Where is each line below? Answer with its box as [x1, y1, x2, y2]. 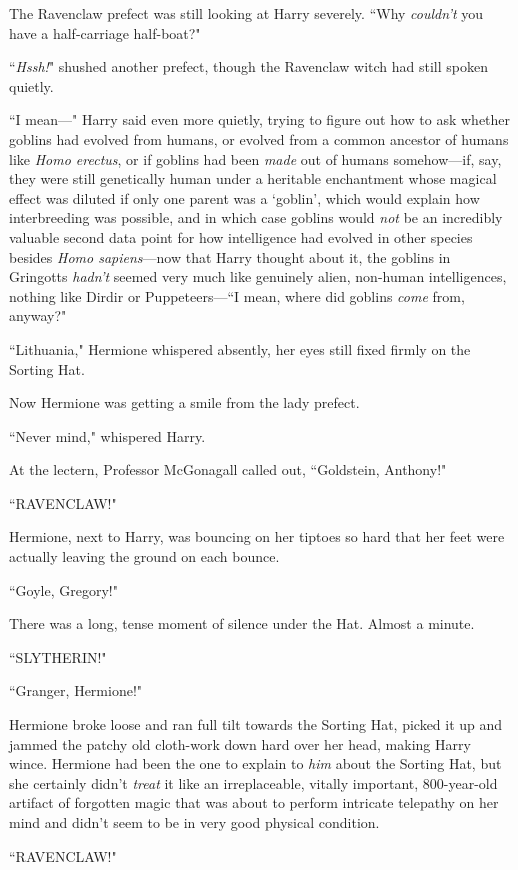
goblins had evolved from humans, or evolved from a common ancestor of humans [9, 128, 509, 149]
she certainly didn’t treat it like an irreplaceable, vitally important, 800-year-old [9, 772, 498, 793]
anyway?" [9, 305, 67, 326]
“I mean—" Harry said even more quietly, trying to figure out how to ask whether [9, 109, 511, 130]
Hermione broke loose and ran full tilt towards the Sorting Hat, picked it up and [9, 714, 503, 735]
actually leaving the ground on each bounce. [9, 546, 280, 567]
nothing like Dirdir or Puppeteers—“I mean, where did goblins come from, [9, 285, 465, 306]
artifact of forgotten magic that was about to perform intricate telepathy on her [9, 792, 499, 813]
